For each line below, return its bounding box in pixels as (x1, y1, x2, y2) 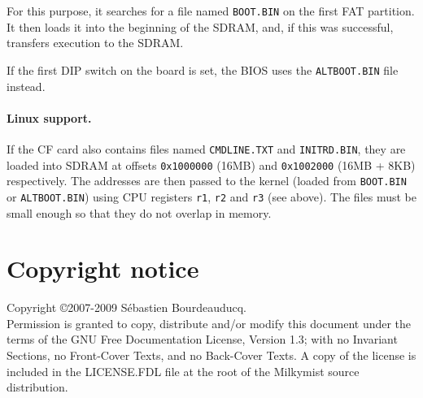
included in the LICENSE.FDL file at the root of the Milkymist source (7, 362, 360, 379)
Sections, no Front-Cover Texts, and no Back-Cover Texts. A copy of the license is (7, 347, 416, 364)
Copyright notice (7, 252, 199, 285)
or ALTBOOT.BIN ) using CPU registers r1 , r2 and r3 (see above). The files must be (7, 188, 416, 205)
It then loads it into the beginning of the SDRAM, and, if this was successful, (7, 18, 394, 35)
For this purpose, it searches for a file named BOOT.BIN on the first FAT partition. (7, 2, 415, 19)
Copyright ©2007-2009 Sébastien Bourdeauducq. (7, 299, 246, 316)
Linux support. (7, 109, 92, 126)
